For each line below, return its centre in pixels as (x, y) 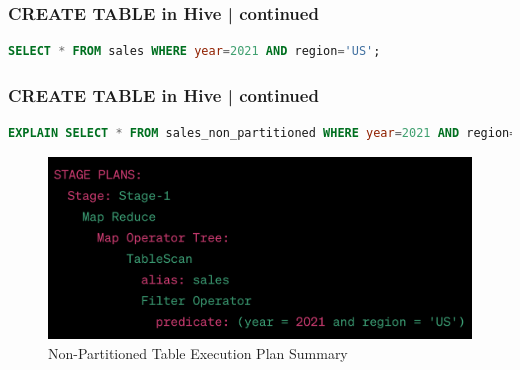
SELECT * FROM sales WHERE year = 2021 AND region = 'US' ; (194, 51)
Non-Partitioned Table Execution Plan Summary (198, 352)
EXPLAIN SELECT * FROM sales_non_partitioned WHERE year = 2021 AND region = (262, 133)
